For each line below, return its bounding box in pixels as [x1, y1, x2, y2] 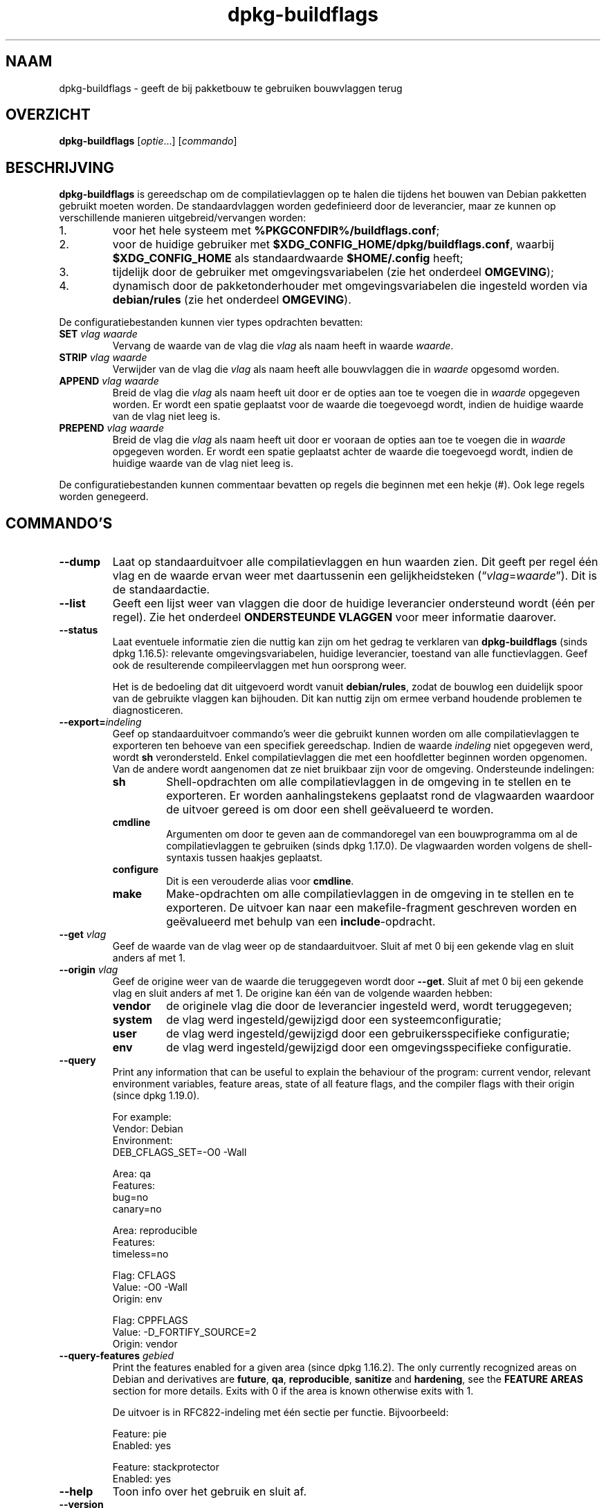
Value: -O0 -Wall [112, 1281, 187, 1294]
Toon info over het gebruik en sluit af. [112, 1484, 307, 1499]
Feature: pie [112, 1428, 167, 1440]
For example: [112, 1111, 172, 1123]
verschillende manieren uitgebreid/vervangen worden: [59, 212, 306, 224]
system [112, 1013, 153, 1027]
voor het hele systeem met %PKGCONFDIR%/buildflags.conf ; [112, 223, 440, 238]
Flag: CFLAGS [112, 1269, 176, 1282]
